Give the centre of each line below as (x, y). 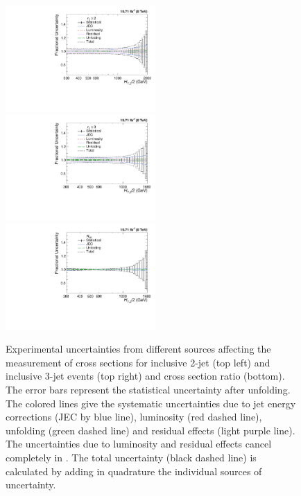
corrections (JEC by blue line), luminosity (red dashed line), (134, 417)
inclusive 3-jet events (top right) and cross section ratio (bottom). (145, 376)
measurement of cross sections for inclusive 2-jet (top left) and (138, 362)
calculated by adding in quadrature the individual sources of (134, 471)
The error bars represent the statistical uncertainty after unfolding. (148, 389)
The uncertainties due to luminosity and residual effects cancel (139, 444)
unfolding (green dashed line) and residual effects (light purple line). (150, 430)
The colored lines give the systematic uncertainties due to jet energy (151, 403)
